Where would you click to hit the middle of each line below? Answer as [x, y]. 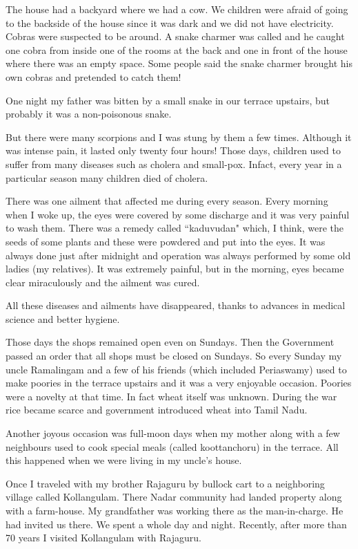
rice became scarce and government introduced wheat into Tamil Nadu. [157, 410]
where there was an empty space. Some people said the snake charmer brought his [179, 63]
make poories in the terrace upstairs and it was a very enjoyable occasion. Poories [179, 383]
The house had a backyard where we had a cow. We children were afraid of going [177, 9]
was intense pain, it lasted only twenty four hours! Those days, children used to [173, 150]
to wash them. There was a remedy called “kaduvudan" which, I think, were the [175, 228]
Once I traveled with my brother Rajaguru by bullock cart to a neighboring [165, 483]
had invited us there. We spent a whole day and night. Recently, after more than [176, 524]
